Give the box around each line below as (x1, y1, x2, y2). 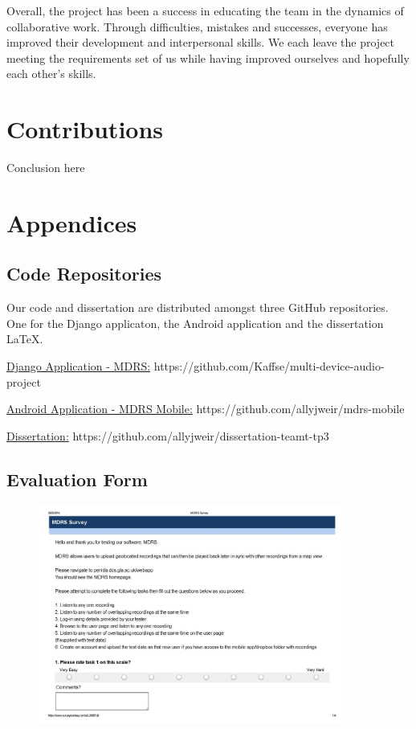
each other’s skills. (6, 65, 96, 82)
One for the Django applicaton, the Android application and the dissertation (6, 314, 384, 331)
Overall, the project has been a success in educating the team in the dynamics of (6, 2, 404, 18)
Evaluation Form (6, 466, 148, 491)
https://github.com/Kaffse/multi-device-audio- (153, 358, 385, 375)
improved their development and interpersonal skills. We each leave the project (6, 34, 395, 51)
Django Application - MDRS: (6, 358, 151, 375)
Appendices (6, 206, 137, 239)
